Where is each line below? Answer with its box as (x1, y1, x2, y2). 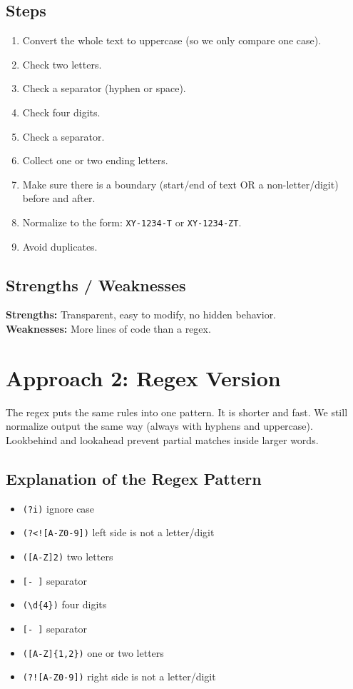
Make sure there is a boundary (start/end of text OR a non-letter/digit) (22, 176, 339, 191)
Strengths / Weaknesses (6, 273, 186, 296)
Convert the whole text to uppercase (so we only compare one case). (22, 33, 322, 48)
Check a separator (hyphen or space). (22, 81, 186, 96)
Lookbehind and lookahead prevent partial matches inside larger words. (6, 432, 319, 447)
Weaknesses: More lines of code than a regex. (6, 321, 211, 336)
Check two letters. (22, 56, 102, 71)
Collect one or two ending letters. (22, 153, 168, 168)
